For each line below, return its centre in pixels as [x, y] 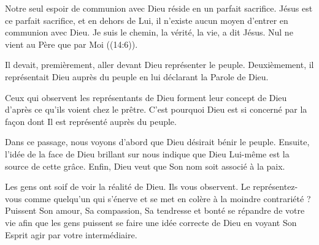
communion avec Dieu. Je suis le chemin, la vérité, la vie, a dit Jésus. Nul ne [149, 32]
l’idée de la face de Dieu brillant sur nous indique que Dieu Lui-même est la [147, 153]
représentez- [275, 187]
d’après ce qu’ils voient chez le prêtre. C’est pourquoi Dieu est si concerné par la [156, 109]
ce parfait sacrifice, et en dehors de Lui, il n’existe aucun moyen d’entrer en [147, 20]
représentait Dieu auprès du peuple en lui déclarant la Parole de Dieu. [137, 76]
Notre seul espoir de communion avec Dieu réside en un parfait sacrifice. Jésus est [159, 8]
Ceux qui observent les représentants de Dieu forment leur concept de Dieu [146, 97]
